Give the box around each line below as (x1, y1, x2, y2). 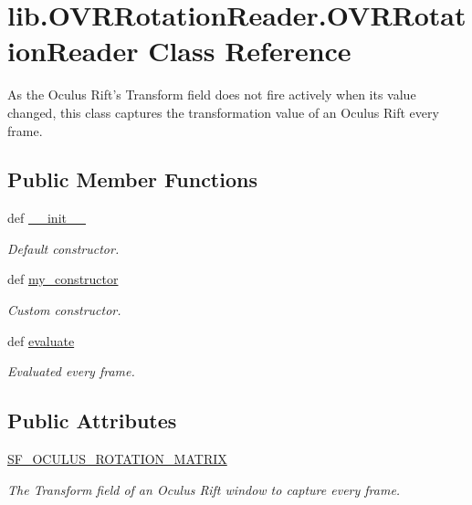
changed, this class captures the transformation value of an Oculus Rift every (7, 102, 439, 121)
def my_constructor (7, 269, 119, 289)
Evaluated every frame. (7, 362, 135, 381)
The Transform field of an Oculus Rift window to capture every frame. (7, 479, 401, 499)
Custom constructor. (7, 300, 121, 320)
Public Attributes (7, 406, 177, 435)
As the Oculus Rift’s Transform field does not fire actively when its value (7, 85, 416, 104)
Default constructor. (7, 238, 120, 258)
